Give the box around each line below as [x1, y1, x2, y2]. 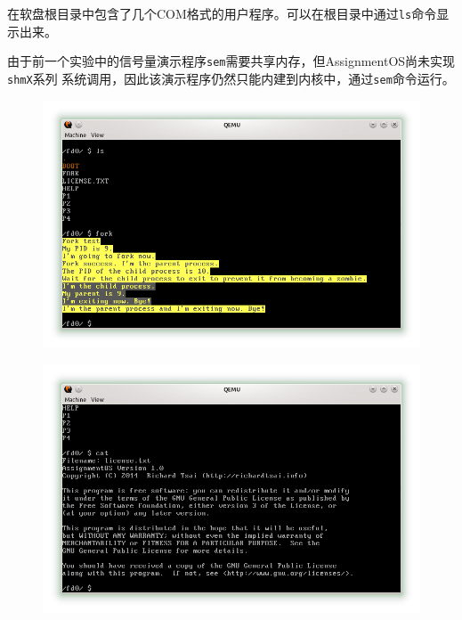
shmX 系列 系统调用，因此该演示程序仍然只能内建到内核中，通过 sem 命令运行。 [7, 69, 455, 87]
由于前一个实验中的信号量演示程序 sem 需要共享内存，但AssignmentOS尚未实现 [7, 52, 456, 70]
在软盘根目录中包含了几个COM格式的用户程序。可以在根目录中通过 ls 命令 [7, 4, 437, 22]
